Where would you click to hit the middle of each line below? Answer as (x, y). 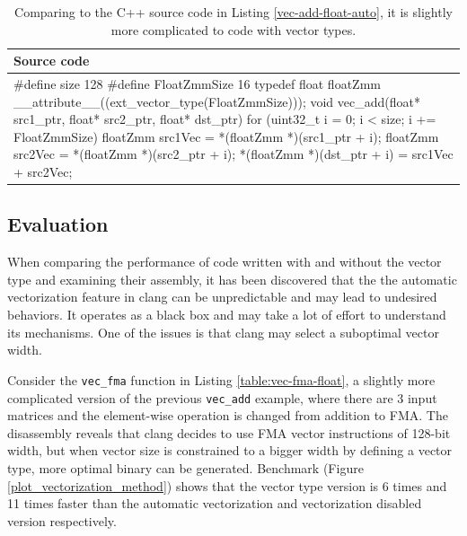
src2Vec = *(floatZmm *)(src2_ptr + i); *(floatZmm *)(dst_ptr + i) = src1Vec (233, 154)
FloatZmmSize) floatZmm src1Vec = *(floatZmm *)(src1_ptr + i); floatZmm (226, 136)
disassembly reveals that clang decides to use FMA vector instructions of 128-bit (229, 432)
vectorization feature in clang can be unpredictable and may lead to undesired (222, 297)
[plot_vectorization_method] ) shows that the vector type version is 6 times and (227, 485)
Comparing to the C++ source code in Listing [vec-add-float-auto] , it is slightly (233, 12)
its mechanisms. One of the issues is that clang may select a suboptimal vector (223, 332)
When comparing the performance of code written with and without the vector (225, 262)
